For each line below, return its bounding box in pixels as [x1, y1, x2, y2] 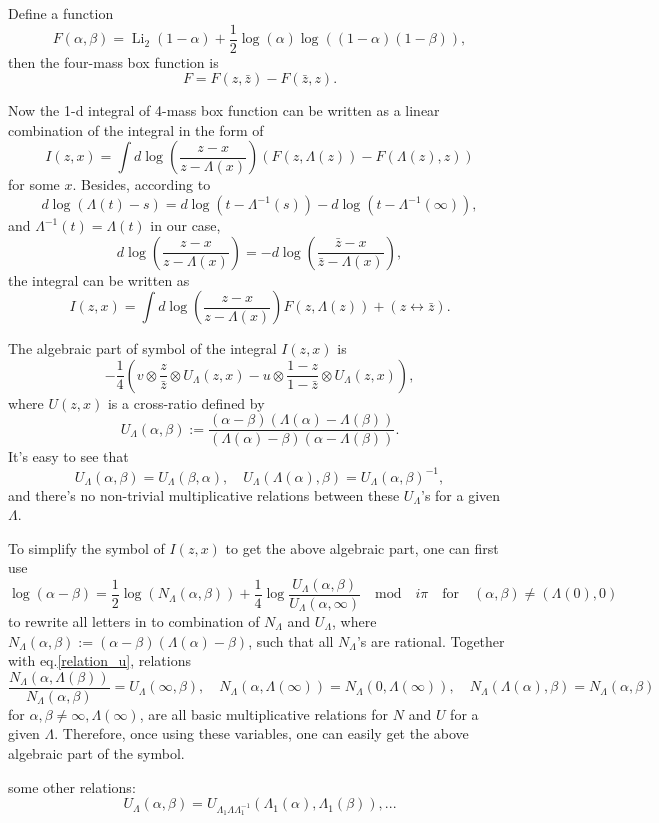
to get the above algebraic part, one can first [225, 537, 499, 558]
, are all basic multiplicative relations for [139, 703, 389, 724]
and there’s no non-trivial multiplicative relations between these [8, 484, 400, 505]
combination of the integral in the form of [8, 119, 264, 140]
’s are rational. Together [356, 630, 505, 651]
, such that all [248, 630, 334, 651]
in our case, [150, 215, 221, 236]
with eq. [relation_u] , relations [8, 650, 191, 671]
